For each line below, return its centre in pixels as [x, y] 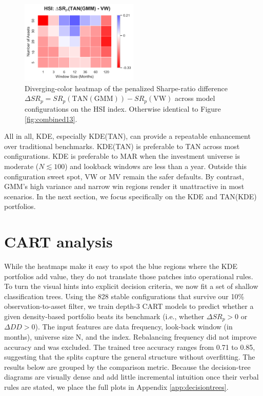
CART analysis [58, 242]
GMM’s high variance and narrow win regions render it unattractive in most [124, 186]
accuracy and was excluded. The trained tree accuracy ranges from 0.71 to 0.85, [130, 347]
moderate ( [22, 166]
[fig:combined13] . [51, 119]
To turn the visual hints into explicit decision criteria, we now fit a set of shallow [131, 286]
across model [195, 98]
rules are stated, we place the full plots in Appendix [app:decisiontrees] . [116, 387]
